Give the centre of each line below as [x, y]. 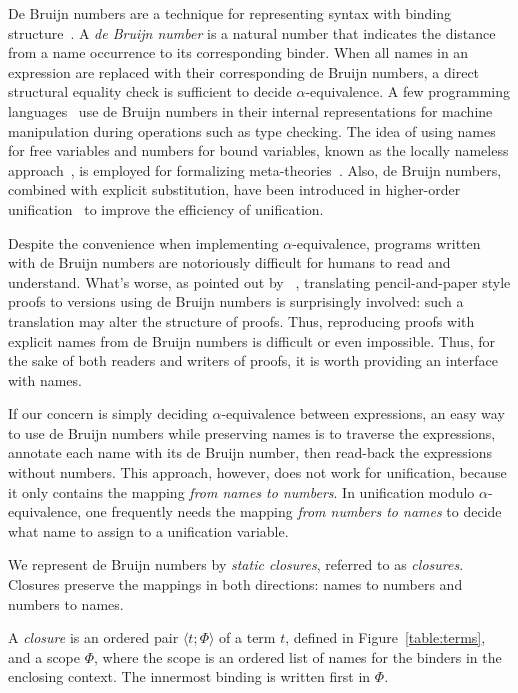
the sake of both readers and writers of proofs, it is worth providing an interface [253, 360]
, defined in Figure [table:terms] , [385, 637]
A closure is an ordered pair [93, 637]
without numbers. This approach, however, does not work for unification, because [257, 472]
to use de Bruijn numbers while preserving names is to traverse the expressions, [252, 432]
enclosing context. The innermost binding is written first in [189, 676]
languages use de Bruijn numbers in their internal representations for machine [250, 110]
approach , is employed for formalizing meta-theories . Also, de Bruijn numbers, [255, 169]
